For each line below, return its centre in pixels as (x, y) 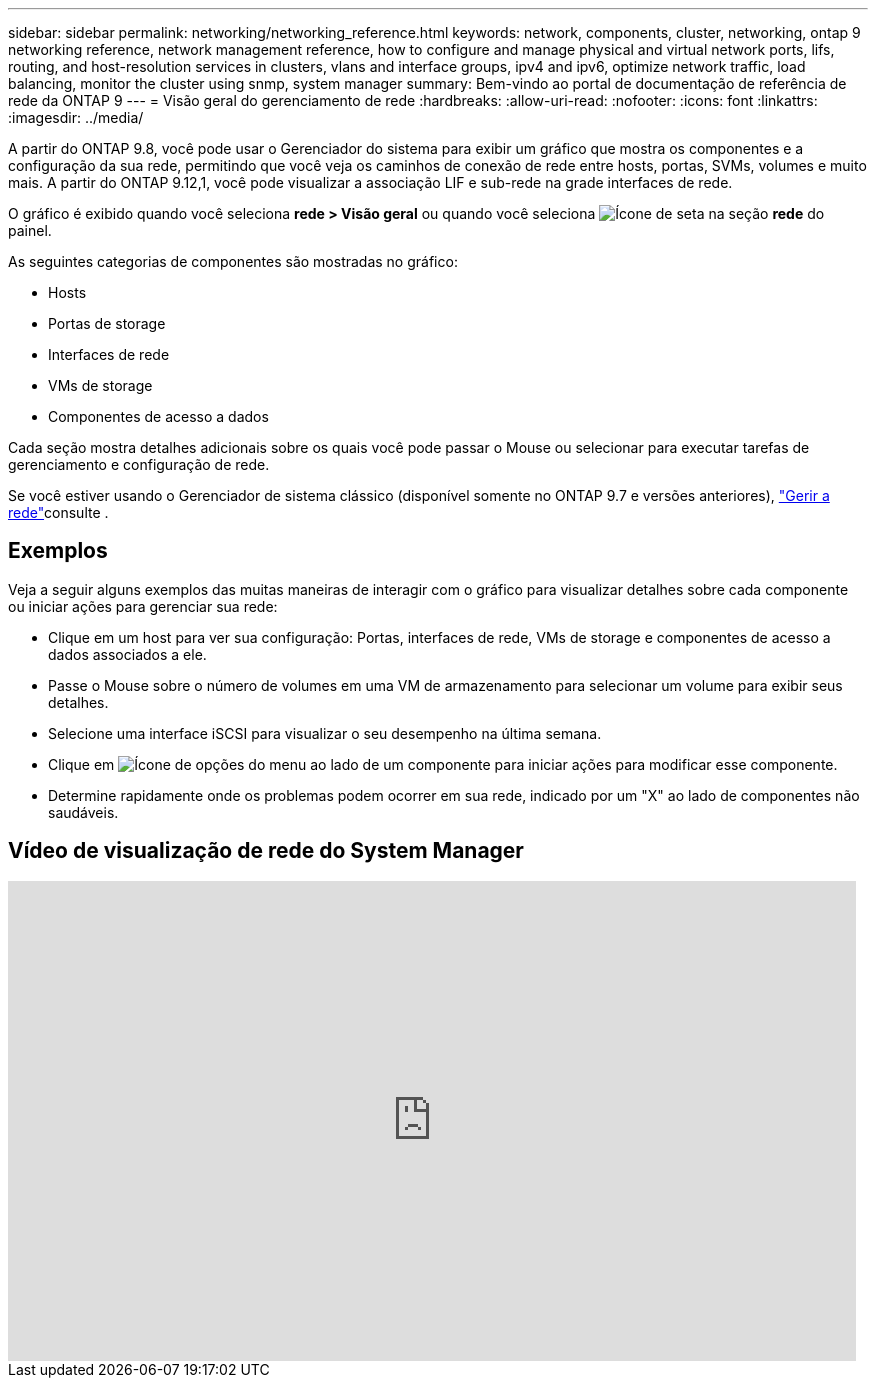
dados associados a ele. (127, 654)
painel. (30, 230)
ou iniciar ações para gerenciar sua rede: (143, 606)
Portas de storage (107, 323)
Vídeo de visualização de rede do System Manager (266, 851)
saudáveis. (83, 812)
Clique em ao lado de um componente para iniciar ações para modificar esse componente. (443, 764)
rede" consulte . (58, 512)
